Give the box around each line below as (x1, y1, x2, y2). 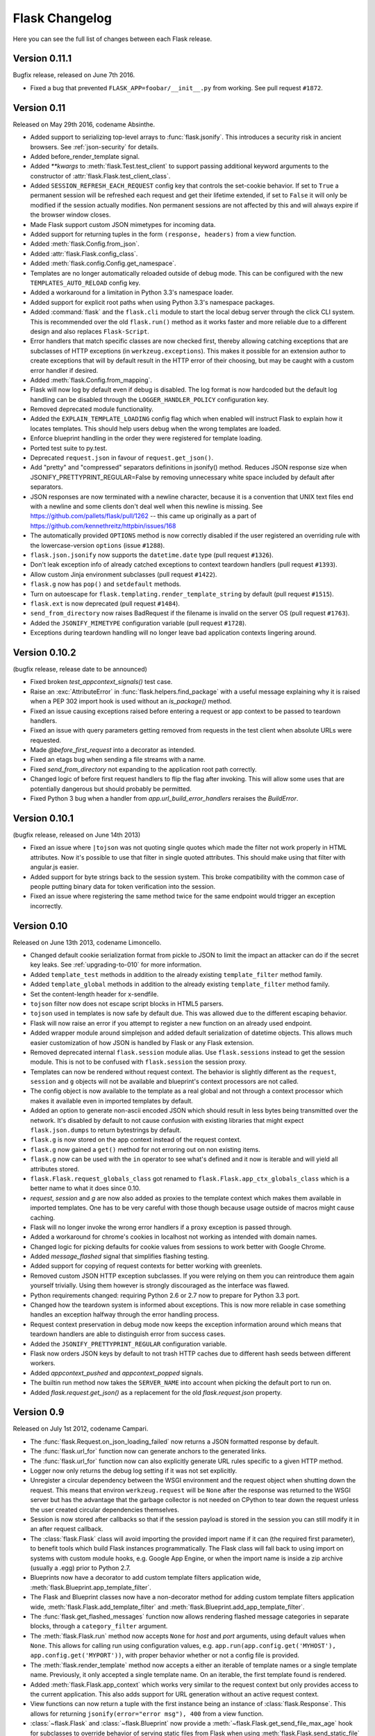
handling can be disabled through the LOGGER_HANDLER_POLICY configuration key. (30, 395, 269, 403)
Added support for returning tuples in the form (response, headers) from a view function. (30, 230, 297, 239)
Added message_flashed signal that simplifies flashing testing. (30, 1252, 210, 1260)
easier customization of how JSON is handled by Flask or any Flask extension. (30, 1038, 254, 1046)
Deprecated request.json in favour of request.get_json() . (30, 453, 214, 462)
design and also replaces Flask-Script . (30, 327, 149, 335)
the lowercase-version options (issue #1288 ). (30, 541, 165, 549)
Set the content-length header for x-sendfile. (30, 990, 159, 998)
